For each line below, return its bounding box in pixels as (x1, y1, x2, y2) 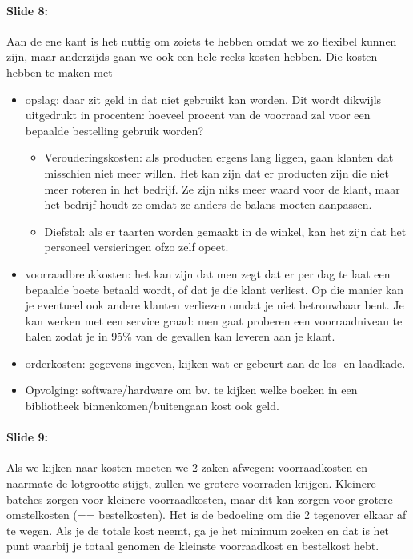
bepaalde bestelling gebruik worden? (25, 122, 204, 138)
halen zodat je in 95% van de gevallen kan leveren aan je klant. (25, 328, 335, 345)
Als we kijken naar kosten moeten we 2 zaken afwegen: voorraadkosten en (6, 459, 368, 476)
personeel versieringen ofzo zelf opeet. (44, 238, 229, 255)
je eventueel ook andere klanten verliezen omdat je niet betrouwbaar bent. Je (25, 297, 404, 313)
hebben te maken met (6, 63, 113, 80)
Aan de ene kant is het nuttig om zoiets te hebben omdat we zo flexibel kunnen (6, 32, 397, 49)
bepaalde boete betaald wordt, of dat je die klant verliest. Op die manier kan (25, 281, 404, 297)
